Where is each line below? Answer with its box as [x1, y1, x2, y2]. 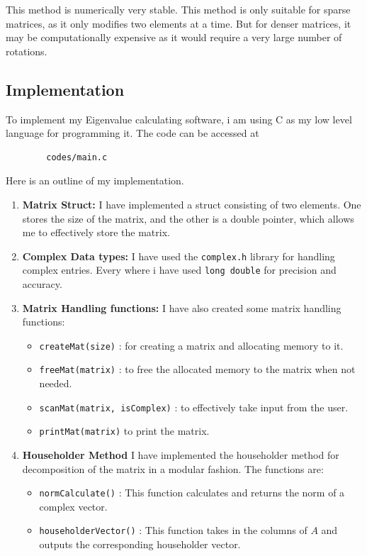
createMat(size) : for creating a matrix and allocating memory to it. [39, 338, 344, 352]
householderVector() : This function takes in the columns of [39, 523, 307, 538]
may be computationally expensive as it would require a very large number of [6, 30, 342, 45]
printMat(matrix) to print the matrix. [39, 423, 210, 438]
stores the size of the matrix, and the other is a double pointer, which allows [22, 211, 354, 226]
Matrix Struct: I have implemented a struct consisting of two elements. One [22, 196, 361, 211]
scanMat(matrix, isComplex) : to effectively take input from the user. [39, 399, 349, 414]
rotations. [6, 43, 47, 58]
